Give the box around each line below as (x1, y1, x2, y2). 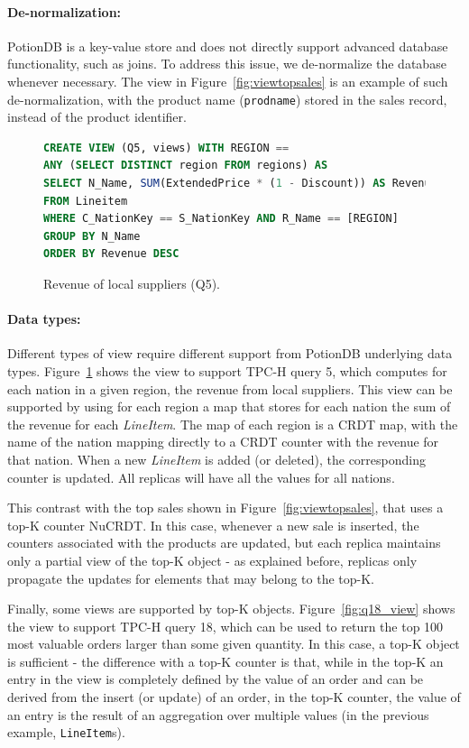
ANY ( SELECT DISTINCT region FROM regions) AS (43, 159, 328, 172)
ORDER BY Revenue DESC (43, 247, 179, 261)
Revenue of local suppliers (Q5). (43, 273, 220, 292)
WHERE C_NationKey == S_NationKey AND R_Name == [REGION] (43, 212, 399, 226)
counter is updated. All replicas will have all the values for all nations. (7, 467, 395, 486)
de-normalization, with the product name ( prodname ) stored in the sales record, (7, 89, 447, 108)
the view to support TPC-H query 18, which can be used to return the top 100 (7, 616, 444, 635)
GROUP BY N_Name (43, 229, 141, 243)
